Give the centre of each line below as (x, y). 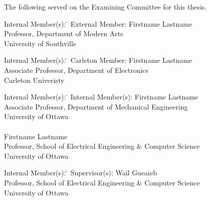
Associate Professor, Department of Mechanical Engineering (96, 106)
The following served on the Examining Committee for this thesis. (106, 7)
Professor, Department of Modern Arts (64, 33)
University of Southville (40, 43)
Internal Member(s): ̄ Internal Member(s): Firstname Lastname (101, 97)
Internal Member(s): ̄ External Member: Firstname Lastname (98, 23)
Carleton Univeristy (34, 80)
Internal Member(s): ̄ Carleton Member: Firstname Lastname (98, 60)
